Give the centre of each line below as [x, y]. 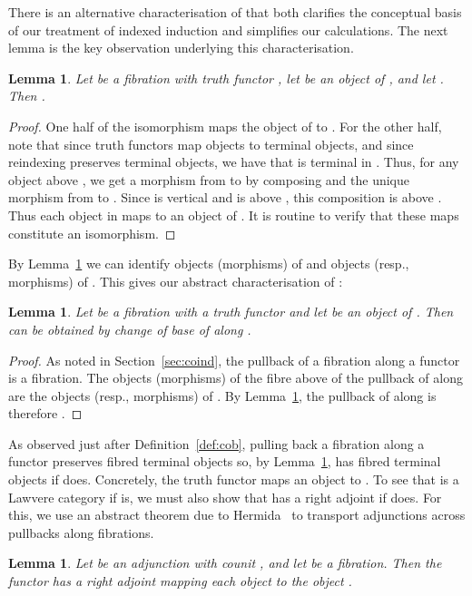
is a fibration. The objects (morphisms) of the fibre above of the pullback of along [236, 378]
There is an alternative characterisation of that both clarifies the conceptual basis [235, 12]
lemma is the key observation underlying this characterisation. [181, 48]
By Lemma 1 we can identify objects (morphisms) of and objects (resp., [209, 264]
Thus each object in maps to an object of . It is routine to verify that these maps [234, 215]
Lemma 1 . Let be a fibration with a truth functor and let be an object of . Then [231, 312]
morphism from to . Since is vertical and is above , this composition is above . [225, 197]
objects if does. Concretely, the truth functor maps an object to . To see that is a [234, 479]
